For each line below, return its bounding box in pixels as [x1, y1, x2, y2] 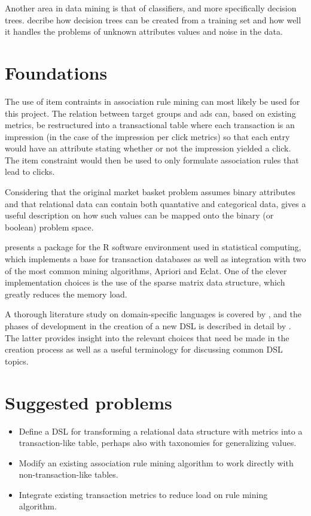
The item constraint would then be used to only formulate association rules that [5, 153, 299, 166]
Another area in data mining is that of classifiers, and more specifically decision [5, 2, 297, 14]
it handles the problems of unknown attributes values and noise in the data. [5, 25, 283, 38]
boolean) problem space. [5, 220, 94, 233]
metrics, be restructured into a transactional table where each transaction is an [5, 119, 295, 131]
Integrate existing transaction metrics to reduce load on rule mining [19, 488, 268, 500]
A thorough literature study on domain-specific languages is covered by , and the [5, 308, 301, 320]
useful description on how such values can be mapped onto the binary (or [5, 209, 274, 221]
